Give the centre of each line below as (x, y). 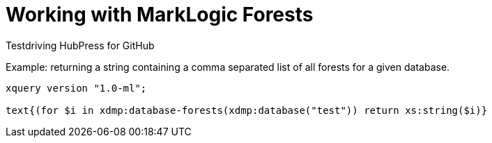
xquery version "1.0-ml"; (76, 88)
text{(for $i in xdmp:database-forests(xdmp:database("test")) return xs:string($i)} (247, 110)
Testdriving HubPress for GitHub (80, 45)
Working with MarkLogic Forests (160, 15)
